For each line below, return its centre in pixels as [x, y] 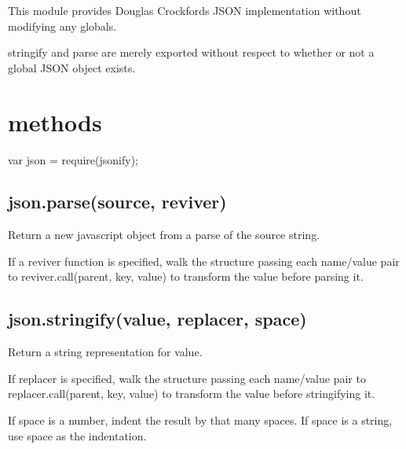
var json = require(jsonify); [73, 159]
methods [55, 121]
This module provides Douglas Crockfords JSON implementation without [185, 10]
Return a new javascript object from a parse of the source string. [164, 235]
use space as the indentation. [77, 435]
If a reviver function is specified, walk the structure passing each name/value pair [204, 261]
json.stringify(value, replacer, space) [157, 319]
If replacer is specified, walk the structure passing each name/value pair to [187, 378]
